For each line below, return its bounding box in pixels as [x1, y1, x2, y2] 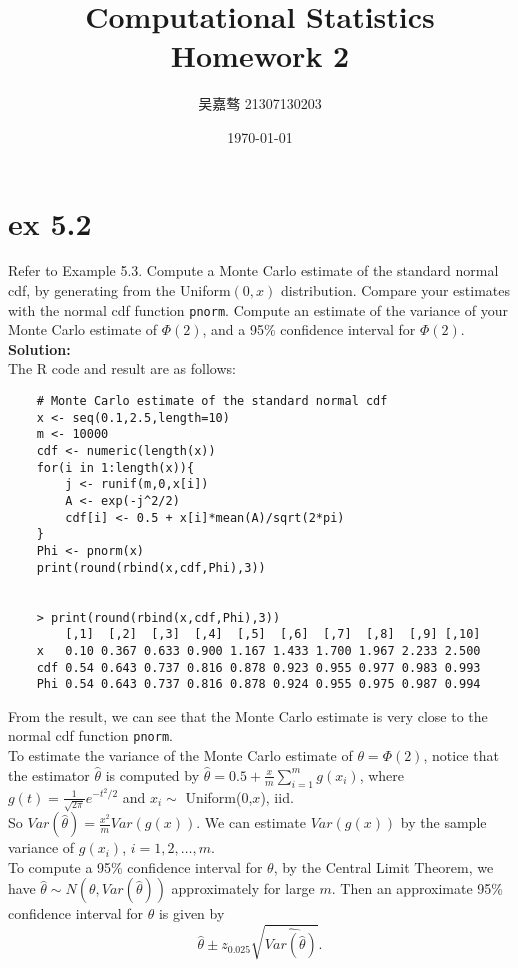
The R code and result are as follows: [8, 358, 236, 379]
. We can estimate [196, 812, 306, 833]
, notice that [423, 745, 499, 766]
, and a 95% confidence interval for [202, 319, 416, 340]
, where [359, 764, 405, 785]
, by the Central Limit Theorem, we [273, 856, 494, 877]
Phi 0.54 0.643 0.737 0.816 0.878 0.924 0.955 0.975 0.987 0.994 [36, 677, 481, 692]
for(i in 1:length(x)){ [36, 460, 195, 475]
